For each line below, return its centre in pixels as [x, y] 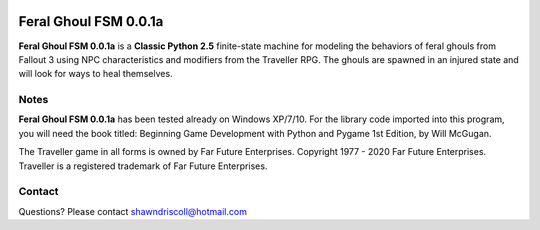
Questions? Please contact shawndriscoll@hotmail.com [132, 211]
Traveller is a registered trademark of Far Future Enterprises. [143, 166]
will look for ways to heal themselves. [96, 74]
